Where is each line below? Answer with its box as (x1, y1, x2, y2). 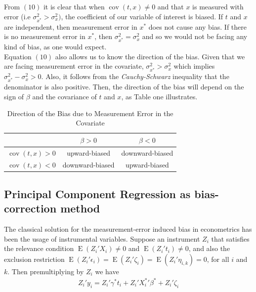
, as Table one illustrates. (121, 91, 198, 101)
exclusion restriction (4, 253, 65, 264)
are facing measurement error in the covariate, (4, 61, 144, 71)
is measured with (192, 1, 244, 11)
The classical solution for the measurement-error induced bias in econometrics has (4, 224, 252, 234)
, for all (207, 253, 229, 264)
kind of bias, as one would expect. (4, 42, 107, 52)
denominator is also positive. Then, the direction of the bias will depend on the (4, 82, 244, 92)
